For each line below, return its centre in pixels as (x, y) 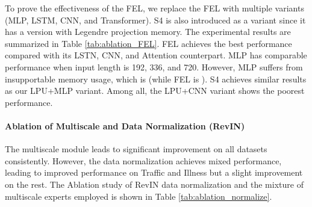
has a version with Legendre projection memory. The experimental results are (148, 32)
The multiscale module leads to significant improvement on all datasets (136, 149)
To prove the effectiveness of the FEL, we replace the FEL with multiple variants (154, 8)
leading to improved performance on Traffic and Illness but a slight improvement (154, 172)
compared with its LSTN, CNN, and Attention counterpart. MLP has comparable (156, 55)
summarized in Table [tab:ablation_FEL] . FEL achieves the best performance (148, 43)
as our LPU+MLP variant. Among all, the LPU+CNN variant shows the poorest (155, 91)
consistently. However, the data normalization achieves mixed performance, (143, 160)
